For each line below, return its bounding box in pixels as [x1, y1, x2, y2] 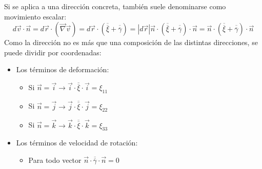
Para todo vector [28, 155, 82, 165]
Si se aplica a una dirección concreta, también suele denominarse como [4, 1, 226, 11]
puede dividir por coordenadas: [4, 47, 102, 57]
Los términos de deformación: [16, 64, 109, 75]
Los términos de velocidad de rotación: [16, 137, 138, 148]
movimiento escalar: [4, 11, 67, 22]
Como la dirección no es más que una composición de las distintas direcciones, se [4, 37, 258, 48]
